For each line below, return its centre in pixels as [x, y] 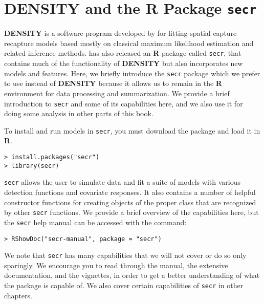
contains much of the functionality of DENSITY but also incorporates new [124, 63]
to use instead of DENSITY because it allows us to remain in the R [113, 83]
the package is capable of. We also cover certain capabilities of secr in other [124, 285]
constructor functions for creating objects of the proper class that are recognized [130, 202]
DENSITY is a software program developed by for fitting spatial [107, 33]
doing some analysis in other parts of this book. [79, 113]
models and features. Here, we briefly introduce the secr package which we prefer [132, 73]
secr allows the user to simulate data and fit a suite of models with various [122, 182]
